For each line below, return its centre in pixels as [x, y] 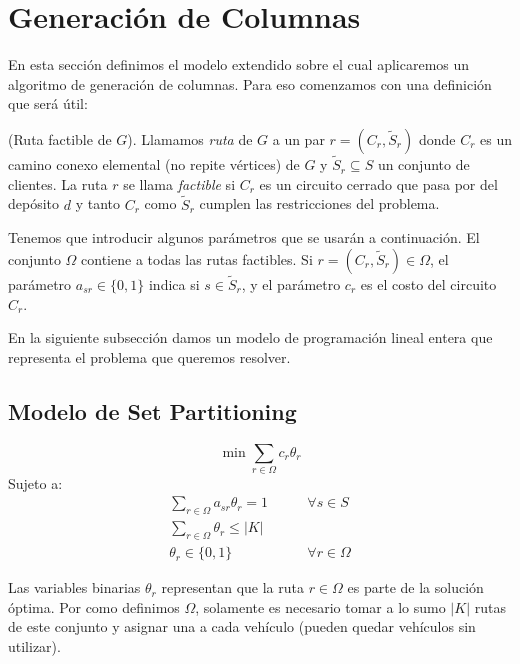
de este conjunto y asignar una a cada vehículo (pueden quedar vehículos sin [242, 626]
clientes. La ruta [58, 183]
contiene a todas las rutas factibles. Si [197, 258]
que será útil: [48, 103]
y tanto [97, 203]
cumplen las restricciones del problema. [319, 203]
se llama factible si [179, 183]
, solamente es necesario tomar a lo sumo [320, 606]
